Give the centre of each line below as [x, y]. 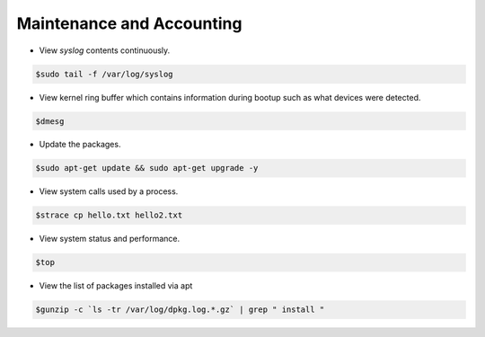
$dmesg [50, 121]
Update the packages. [80, 145]
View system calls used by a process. [109, 191]
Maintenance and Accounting [129, 23]
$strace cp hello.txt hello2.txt [109, 215]
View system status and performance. [110, 239]
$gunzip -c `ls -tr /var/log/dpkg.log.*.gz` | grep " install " [180, 310]
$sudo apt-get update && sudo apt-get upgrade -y [147, 168]
